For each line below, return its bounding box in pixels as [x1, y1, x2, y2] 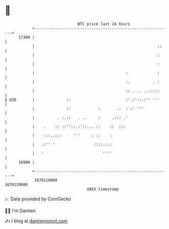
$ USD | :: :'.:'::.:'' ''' [5, 97, 160, 103]
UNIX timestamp [87, 186, 119, 192]
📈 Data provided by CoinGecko [5, 196, 71, 202]
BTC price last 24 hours [77, 21, 130, 27]
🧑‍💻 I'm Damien [5, 208, 36, 214]
